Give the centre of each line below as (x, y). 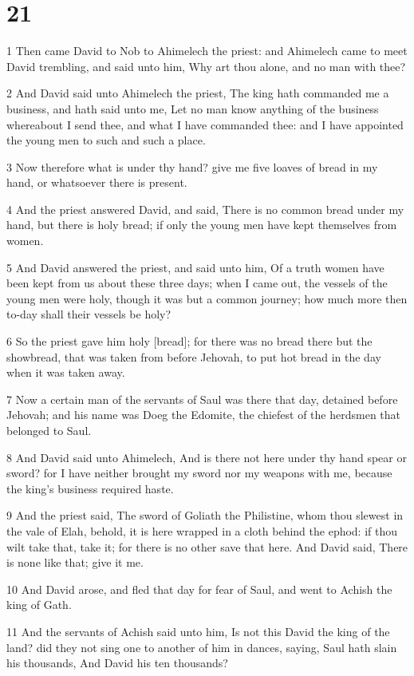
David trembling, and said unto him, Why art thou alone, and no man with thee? (206, 66)
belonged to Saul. (49, 430)
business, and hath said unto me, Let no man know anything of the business (193, 108)
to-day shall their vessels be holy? (89, 314)
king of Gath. (39, 605)
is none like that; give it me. (75, 562)
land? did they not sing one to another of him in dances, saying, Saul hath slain (202, 647)
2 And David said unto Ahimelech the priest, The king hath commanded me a (198, 93)
